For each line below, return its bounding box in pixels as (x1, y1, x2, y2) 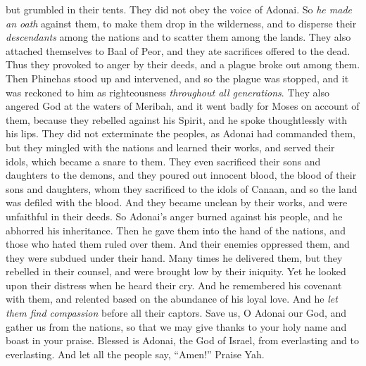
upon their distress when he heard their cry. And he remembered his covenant (6, 277, 342, 292)
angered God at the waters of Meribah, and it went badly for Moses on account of (6, 99, 360, 113)
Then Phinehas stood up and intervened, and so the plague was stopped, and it (6, 70, 349, 85)
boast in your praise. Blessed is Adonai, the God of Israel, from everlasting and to (6, 333, 359, 348)
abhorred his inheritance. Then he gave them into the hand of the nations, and (6, 222, 346, 237)
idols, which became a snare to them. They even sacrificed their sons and (6, 153, 321, 168)
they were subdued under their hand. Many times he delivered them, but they (6, 250, 343, 265)
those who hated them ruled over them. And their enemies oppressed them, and (6, 236, 350, 251)
